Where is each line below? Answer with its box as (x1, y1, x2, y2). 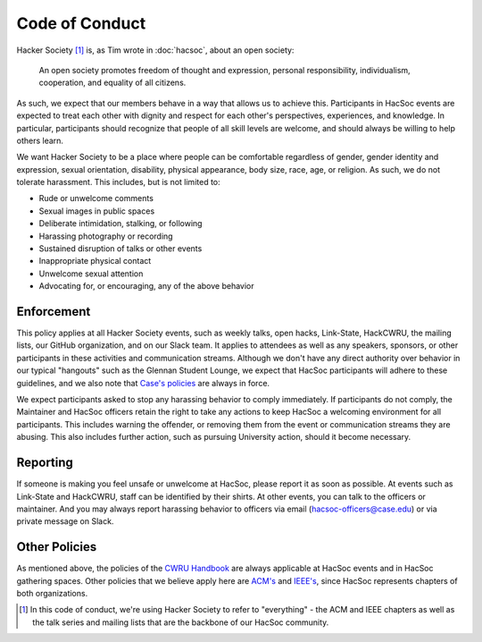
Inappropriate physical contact (38, 256, 152, 266)
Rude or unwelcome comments (38, 193, 154, 204)
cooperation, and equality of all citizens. (38, 77, 187, 89)
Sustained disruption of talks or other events (38, 243, 203, 254)
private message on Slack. (16, 516, 114, 527)
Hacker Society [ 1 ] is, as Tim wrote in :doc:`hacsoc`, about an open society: (16, 45, 295, 55)
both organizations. (16, 587, 88, 598)
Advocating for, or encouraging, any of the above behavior (38, 281, 254, 291)
